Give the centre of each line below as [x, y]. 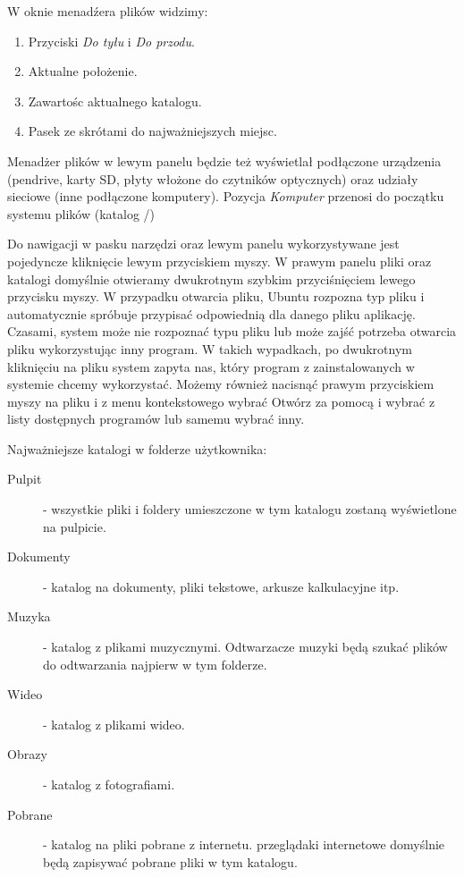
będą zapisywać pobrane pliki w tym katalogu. [170, 861]
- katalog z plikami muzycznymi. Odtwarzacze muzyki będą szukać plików [245, 647]
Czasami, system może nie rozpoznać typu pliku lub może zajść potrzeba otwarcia [232, 331]
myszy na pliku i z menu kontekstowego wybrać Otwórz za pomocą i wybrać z [221, 401]
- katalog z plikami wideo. [114, 724]
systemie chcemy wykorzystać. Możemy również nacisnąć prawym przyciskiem [221, 384]
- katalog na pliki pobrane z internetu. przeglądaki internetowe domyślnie [244, 844]
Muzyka [29, 616]
